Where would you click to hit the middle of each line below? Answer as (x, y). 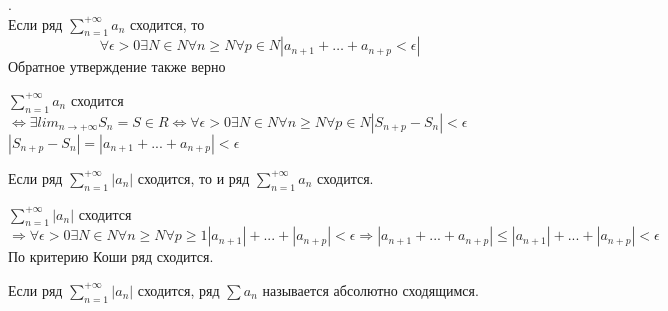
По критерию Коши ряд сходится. (111, 256)
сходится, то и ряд (193, 177)
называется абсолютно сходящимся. (370, 289)
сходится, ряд (178, 289)
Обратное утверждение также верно (117, 66)
